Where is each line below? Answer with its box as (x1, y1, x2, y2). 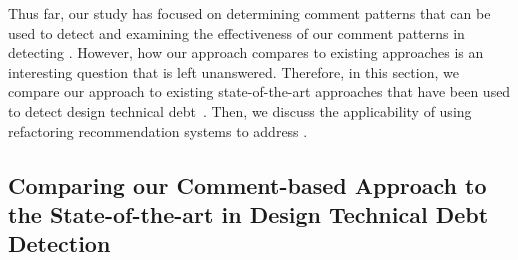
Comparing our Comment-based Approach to (8, 169, 487, 200)
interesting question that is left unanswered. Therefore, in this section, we (8, 61, 459, 82)
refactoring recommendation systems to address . (8, 120, 308, 141)
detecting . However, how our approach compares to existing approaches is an (8, 42, 484, 63)
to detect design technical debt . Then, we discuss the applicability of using (8, 100, 472, 121)
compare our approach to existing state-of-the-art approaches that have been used (8, 81, 511, 102)
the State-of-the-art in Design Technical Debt (8, 198, 489, 229)
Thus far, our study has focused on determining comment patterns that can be (8, 3, 491, 23)
